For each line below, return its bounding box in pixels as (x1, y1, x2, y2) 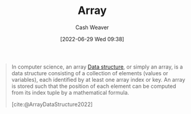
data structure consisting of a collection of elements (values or (11, 69, 169, 76)
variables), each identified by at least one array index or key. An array (11, 76, 186, 83)
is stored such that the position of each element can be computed (11, 82, 176, 90)
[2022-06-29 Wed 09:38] (59, 35, 125, 42)
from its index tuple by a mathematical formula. (11, 89, 130, 96)
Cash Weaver (75, 24, 109, 31)
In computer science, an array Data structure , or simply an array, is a (11, 63, 183, 70)
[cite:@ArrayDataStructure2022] (11, 101, 93, 108)
